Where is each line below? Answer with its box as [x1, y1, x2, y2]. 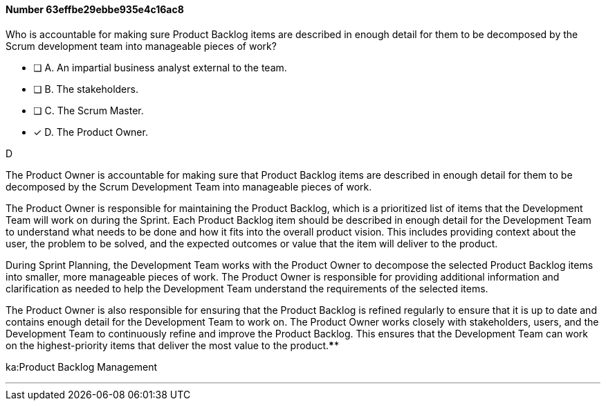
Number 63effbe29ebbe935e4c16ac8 [6, 3, 184, 15]
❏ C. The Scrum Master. [33, 104, 144, 116]
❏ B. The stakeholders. [33, 82, 138, 95]
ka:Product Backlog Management [6, 360, 157, 373]
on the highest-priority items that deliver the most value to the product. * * [6, 339, 339, 351]
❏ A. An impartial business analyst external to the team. [33, 61, 287, 73]
